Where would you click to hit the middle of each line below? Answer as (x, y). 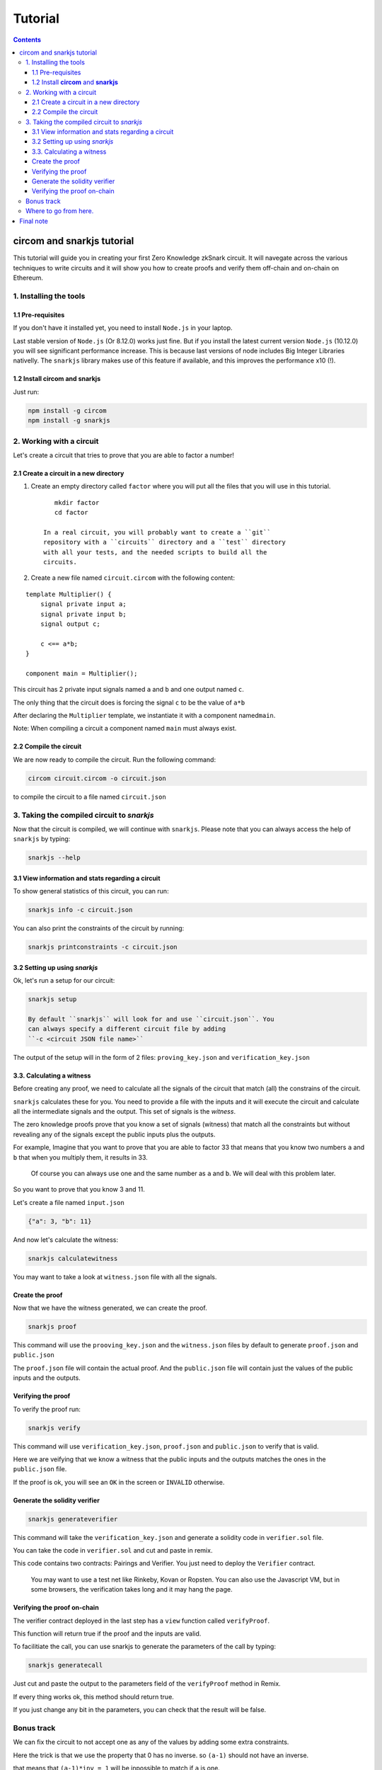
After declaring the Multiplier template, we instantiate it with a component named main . (144, 716)
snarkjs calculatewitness (73, 1258)
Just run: (26, 392)
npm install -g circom (67, 410)
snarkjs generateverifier (73, 1519)
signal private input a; (83, 604)
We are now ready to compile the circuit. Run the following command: (114, 759)
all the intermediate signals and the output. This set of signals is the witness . (125, 1111)
